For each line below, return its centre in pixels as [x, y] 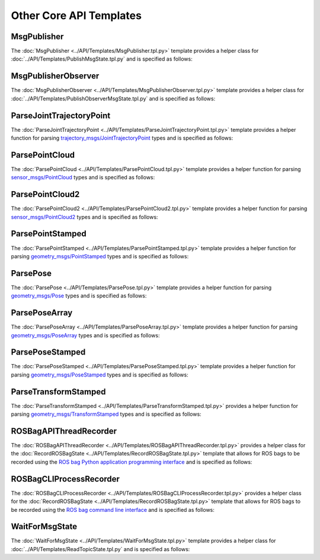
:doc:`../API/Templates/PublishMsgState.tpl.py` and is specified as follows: [102, 59]
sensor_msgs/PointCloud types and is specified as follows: [83, 178]
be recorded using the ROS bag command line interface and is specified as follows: [113, 510]
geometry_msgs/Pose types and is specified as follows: [79, 296]
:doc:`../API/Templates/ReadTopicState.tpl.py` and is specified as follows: [100, 549]
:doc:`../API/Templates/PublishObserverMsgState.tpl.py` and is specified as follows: [113, 99]
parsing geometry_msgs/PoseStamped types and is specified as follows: [100, 375]
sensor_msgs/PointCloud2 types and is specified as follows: [84, 217]
